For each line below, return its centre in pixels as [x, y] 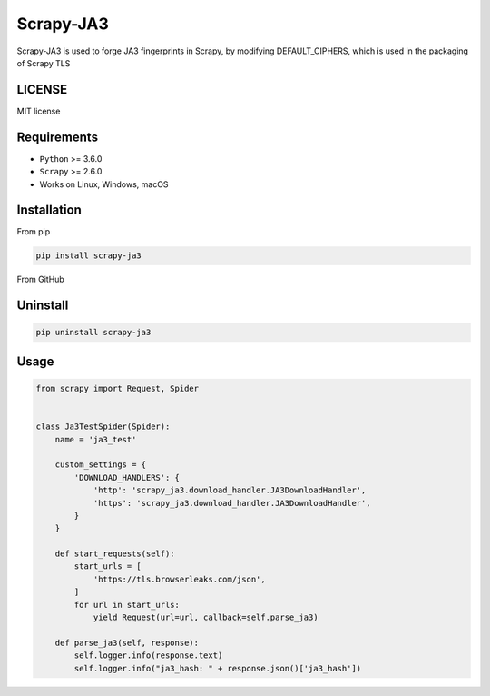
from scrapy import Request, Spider [118, 388]
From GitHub [41, 279]
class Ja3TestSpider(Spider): [103, 427]
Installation [49, 210]
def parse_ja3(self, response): [127, 642]
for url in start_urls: [127, 605]
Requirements [58, 137]
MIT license [39, 111]
